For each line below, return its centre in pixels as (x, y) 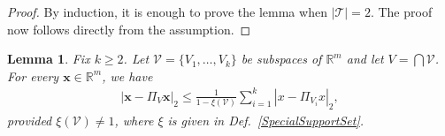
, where (134, 120)
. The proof (401, 11)
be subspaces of (281, 59)
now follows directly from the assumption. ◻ (129, 29)
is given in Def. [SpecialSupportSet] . (266, 120)
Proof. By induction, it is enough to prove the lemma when (167, 11)
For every (33, 76)
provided (30, 120)
